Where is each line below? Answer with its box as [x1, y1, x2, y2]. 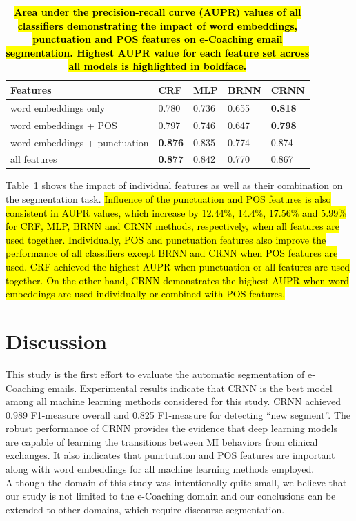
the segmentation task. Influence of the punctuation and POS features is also [6, 192, 331, 206]
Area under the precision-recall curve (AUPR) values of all [14, 5, 301, 19]
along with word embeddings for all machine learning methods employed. [6, 462, 315, 476]
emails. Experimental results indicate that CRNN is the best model [48, 380, 333, 395]
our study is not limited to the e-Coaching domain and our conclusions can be [6, 489, 336, 503]
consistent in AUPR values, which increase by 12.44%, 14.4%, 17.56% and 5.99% [6, 205, 346, 219]
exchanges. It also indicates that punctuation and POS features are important [6, 448, 335, 462]
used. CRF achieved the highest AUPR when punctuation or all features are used [6, 259, 350, 273]
